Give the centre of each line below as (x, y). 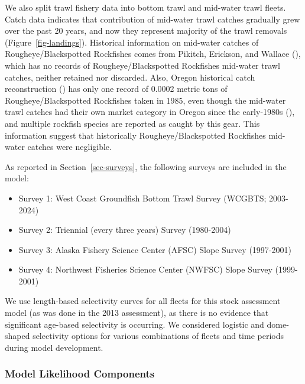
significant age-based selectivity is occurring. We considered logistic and (134, 324)
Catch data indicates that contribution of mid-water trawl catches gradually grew (152, 19)
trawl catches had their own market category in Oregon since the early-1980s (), (150, 112)
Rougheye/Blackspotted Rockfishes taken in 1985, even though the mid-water (145, 100)
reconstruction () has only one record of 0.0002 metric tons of (116, 89)
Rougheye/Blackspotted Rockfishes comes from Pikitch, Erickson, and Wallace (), (153, 54)
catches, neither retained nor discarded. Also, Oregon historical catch (130, 77)
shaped (17, 336)
